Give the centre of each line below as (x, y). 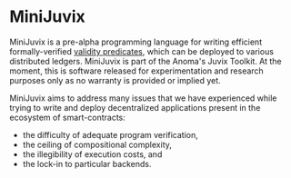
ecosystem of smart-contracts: (67, 117)
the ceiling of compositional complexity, (97, 144)
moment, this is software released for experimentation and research (136, 71)
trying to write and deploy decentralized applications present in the (135, 107)
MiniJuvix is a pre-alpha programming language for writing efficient (135, 42)
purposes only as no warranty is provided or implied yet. (115, 80)
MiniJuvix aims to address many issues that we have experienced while (143, 98)
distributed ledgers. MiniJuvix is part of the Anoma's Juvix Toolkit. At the (145, 61)
